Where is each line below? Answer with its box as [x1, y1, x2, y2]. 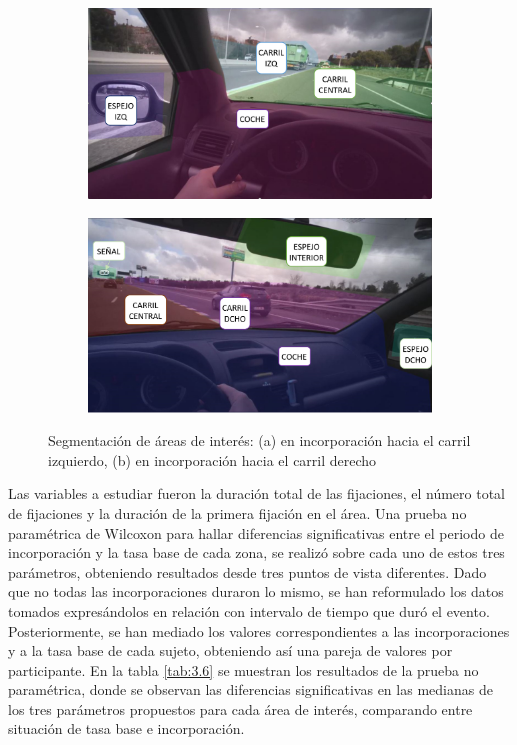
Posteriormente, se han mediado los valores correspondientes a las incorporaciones [8, 620, 510, 641]
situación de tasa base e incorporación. [8, 718, 245, 739]
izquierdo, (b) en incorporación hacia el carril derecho [48, 449, 377, 470]
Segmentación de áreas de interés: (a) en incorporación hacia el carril [48, 430, 471, 451]
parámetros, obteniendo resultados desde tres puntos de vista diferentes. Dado [8, 561, 487, 582]
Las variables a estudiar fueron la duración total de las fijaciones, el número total [8, 483, 505, 504]
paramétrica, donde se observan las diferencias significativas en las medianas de [8, 679, 493, 700]
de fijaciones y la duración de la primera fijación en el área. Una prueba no [8, 502, 467, 523]
